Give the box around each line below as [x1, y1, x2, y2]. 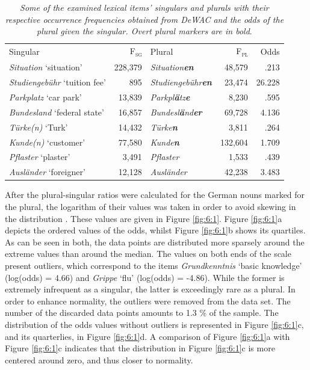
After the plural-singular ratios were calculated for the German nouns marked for [5, 188, 305, 201]
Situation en [150, 61, 194, 73]
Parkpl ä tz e [150, 91, 190, 103]
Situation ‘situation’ [9, 61, 82, 73]
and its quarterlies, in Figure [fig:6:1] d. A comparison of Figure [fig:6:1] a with [5, 330, 290, 342]
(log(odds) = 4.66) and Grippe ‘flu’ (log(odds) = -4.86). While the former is [5, 271, 285, 283]
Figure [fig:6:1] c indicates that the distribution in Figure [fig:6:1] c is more [5, 342, 275, 354]
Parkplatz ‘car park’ [9, 91, 82, 103]
